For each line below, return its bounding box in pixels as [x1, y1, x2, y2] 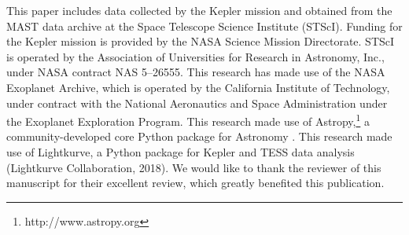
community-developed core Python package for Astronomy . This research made [6, 128, 392, 145]
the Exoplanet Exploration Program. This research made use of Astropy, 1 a [6, 111, 370, 129]
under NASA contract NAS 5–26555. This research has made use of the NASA [6, 64, 385, 80]
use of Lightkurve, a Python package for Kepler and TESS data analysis [6, 144, 355, 160]
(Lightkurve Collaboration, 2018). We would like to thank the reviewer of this [6, 159, 381, 175]
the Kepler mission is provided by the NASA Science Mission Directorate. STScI [6, 33, 395, 50]
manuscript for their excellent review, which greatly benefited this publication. [6, 174, 385, 191]
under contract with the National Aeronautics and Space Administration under [6, 94, 388, 111]
